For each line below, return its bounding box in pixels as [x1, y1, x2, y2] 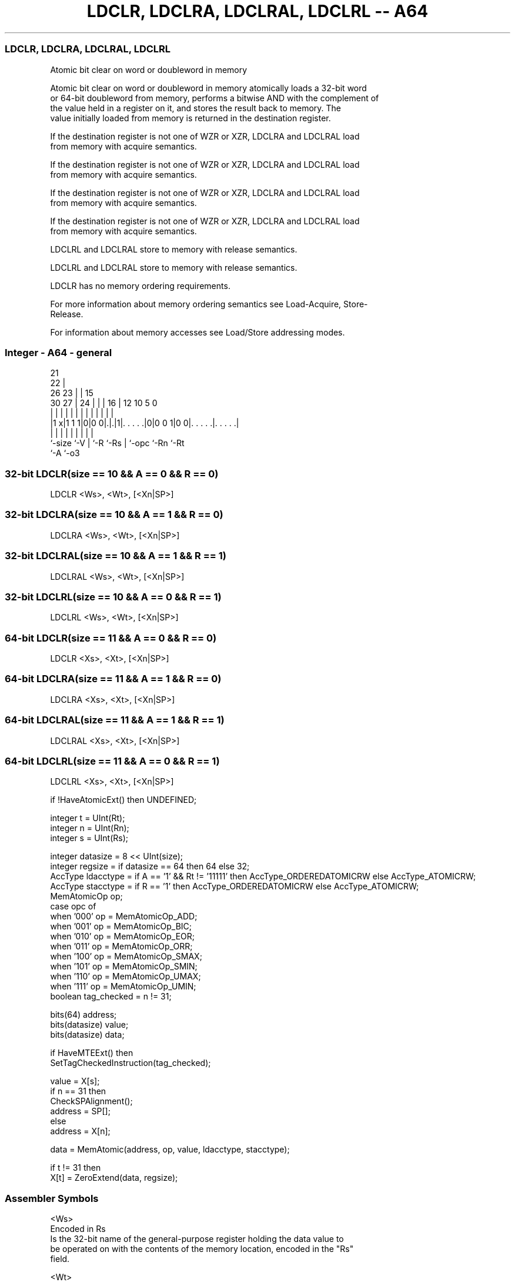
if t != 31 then [50, 1163, 101, 1173]
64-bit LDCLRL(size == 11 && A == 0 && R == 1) [5, 755, 220, 767]
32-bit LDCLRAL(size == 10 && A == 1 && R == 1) [5, 550, 226, 562]
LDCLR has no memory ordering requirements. [50, 280, 230, 291]
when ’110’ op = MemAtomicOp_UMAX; [50, 971, 201, 982]
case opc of [50, 901, 96, 912]
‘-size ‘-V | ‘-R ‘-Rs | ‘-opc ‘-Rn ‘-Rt [50, 438, 185, 449]
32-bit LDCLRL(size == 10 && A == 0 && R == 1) [5, 590, 222, 603]
